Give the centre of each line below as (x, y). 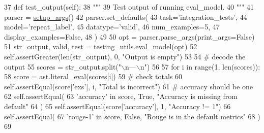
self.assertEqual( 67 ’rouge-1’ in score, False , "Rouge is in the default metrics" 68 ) (132, 116)
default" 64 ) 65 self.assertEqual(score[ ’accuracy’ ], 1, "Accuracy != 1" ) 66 (118, 106)
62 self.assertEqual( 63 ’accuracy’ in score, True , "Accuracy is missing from (121, 96)
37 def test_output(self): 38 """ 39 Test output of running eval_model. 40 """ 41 (129, 7)
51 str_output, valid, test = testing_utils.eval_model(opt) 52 (101, 46)
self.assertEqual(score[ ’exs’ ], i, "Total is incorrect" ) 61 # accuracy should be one (128, 86)
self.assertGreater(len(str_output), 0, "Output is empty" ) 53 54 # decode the (125, 56)
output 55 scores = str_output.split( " (63, 66)
